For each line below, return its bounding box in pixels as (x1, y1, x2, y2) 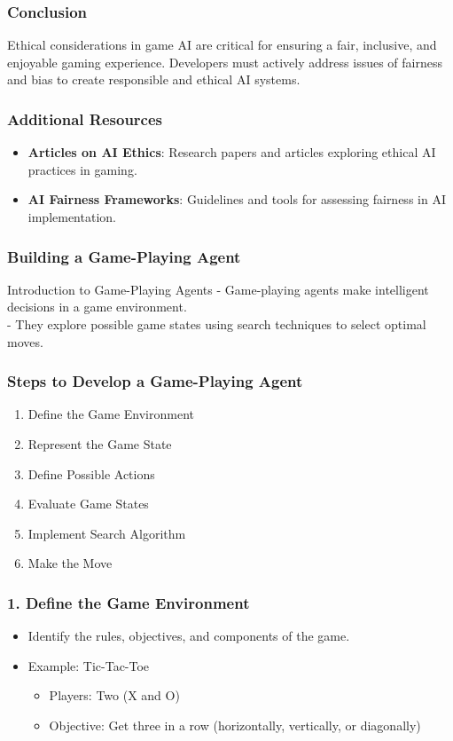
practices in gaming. (27, 160, 137, 178)
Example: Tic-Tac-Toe (27, 656, 150, 674)
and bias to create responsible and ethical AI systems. (7, 70, 301, 89)
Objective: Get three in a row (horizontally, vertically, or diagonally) (49, 715, 421, 734)
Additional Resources (7, 107, 163, 130)
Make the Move (27, 554, 113, 572)
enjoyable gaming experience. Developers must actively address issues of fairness (7, 52, 442, 71)
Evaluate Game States (27, 494, 149, 513)
